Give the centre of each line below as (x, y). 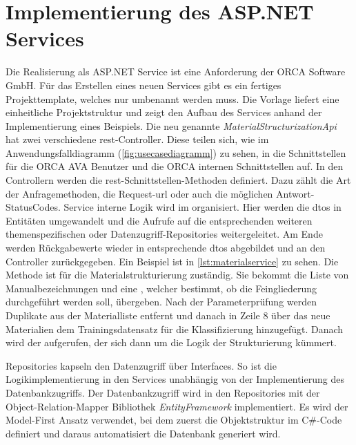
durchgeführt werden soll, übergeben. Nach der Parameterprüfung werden (161, 302)
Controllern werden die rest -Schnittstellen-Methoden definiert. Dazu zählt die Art (178, 180)
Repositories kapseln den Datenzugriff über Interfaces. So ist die (141, 365)
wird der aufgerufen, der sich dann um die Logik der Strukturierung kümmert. (171, 342)
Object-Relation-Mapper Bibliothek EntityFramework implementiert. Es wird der (177, 406)
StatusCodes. (33, 207)
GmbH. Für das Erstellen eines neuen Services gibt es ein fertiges (144, 85)
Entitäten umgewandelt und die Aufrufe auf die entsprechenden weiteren (159, 220)
